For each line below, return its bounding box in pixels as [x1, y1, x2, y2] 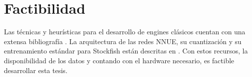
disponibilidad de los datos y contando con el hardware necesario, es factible [4, 55, 234, 65]
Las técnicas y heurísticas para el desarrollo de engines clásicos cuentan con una [4, 26, 246, 37]
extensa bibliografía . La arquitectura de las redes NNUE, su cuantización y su [4, 36, 242, 46]
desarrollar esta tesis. [4, 65, 68, 75]
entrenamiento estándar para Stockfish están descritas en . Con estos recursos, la [4, 46, 248, 56]
